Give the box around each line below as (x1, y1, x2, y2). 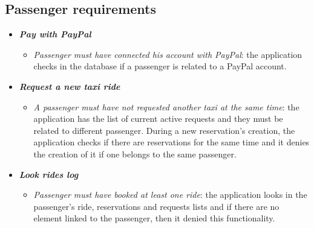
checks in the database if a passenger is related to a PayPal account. (33, 60, 287, 72)
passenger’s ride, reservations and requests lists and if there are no (33, 200, 280, 212)
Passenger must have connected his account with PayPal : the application (33, 48, 303, 60)
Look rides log (19, 168, 79, 180)
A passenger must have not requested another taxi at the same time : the (33, 100, 299, 113)
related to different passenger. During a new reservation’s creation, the (33, 124, 295, 136)
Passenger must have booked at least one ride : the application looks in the (33, 188, 307, 201)
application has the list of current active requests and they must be (33, 112, 283, 125)
